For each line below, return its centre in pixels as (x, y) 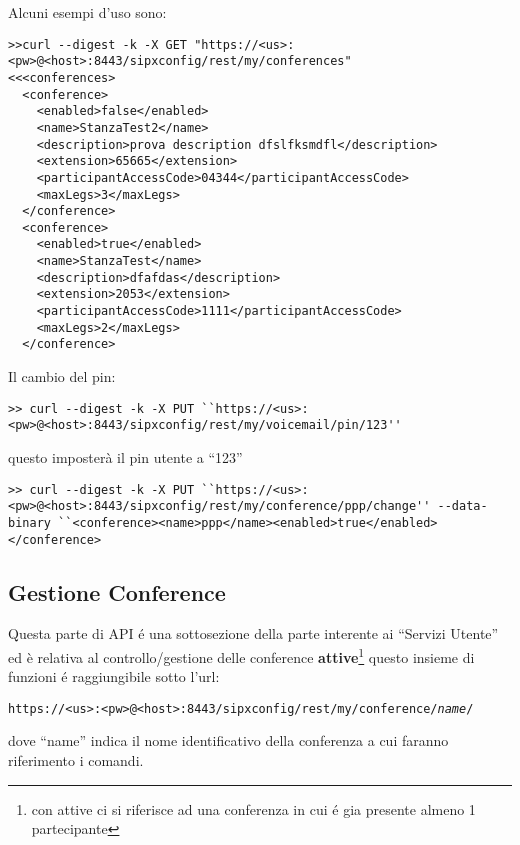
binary (29, 522)
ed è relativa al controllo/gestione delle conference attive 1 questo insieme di (241, 655)
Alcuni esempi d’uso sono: (87, 12)
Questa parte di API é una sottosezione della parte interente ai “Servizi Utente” (253, 633)
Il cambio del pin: (62, 376)
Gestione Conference (117, 591)
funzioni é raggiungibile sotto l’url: (114, 676)
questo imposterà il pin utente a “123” (125, 456)
